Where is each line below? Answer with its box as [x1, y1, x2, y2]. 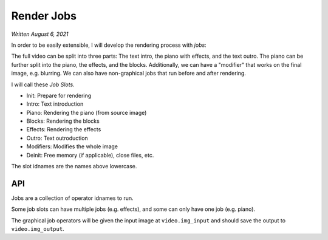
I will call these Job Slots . [11, 81, 75, 88]
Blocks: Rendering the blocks [26, 117, 100, 125]
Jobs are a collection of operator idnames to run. [11, 194, 134, 202]
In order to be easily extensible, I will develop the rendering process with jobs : [11, 41, 207, 49]
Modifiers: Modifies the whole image [26, 143, 118, 150]
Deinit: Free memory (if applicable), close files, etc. [26, 151, 154, 159]
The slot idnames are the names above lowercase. [11, 163, 137, 170]
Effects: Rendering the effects [26, 126, 101, 133]
